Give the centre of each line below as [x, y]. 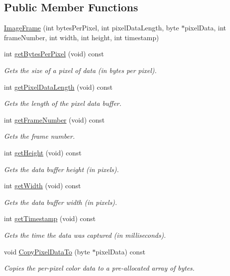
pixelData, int [206, 28]
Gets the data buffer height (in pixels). [61, 169]
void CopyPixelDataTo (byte [47, 251]
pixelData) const [120, 251]
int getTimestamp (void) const [50, 218]
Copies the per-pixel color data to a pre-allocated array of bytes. [99, 268]
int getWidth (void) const [43, 186]
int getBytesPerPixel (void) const [54, 54]
